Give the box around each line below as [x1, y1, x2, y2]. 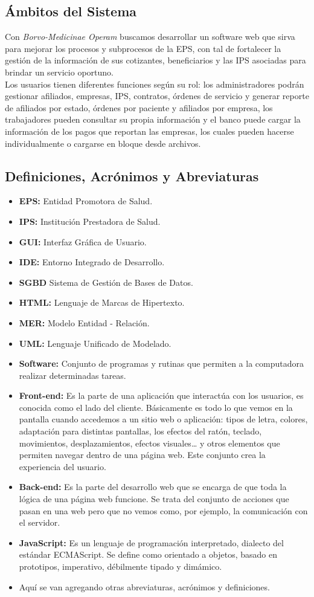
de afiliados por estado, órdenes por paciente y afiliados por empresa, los [5, 101, 273, 114]
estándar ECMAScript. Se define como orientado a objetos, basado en [19, 548, 277, 561]
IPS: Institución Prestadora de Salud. [19, 215, 161, 227]
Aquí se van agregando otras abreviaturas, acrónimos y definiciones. [19, 580, 270, 593]
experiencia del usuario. [19, 460, 106, 473]
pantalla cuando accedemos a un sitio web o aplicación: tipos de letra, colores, [19, 413, 308, 425]
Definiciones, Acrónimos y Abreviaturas [5, 166, 259, 185]
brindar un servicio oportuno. [5, 65, 114, 78]
